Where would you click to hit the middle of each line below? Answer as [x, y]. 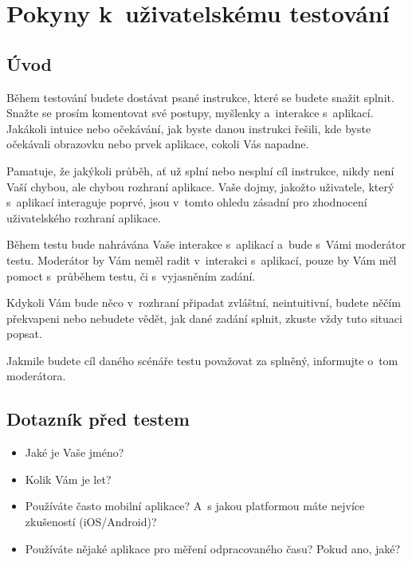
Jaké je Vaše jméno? [75, 452]
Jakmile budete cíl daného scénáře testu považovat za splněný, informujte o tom [202, 360]
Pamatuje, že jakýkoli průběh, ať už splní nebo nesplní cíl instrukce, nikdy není [200, 170]
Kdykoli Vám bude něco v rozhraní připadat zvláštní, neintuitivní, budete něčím [204, 303]
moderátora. [36, 376]
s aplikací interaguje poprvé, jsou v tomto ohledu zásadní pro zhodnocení [187, 202]
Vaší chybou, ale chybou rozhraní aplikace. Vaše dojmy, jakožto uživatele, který [200, 186]
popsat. [24, 334]
